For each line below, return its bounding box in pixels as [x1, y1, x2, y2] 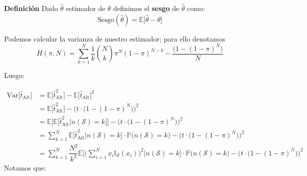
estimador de [65, 3, 105, 13]
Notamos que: [4, 162, 46, 172]
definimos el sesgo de [113, 3, 179, 13]
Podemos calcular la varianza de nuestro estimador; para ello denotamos [4, 33, 225, 43]
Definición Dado [4, 3, 58, 13]
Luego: [4, 70, 24, 80]
